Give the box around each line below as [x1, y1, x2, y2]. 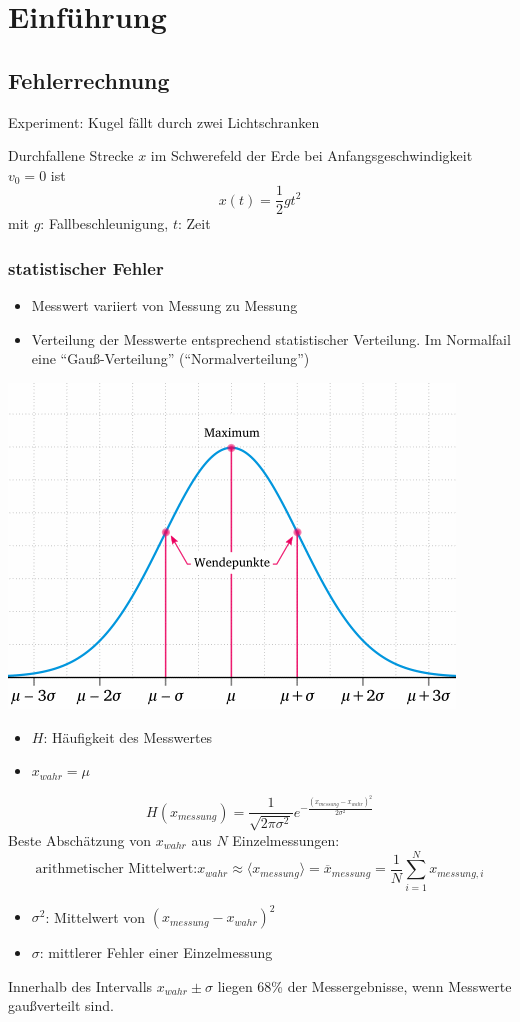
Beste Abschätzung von [8, 829, 152, 850]
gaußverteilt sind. [8, 995, 114, 1016]
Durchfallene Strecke [8, 145, 134, 166]
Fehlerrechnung [8, 64, 170, 95]
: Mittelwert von [45, 906, 146, 927]
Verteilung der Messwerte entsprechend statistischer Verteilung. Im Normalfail [31, 328, 511, 349]
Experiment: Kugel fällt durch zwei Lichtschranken [8, 111, 320, 132]
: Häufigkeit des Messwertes [43, 726, 213, 747]
